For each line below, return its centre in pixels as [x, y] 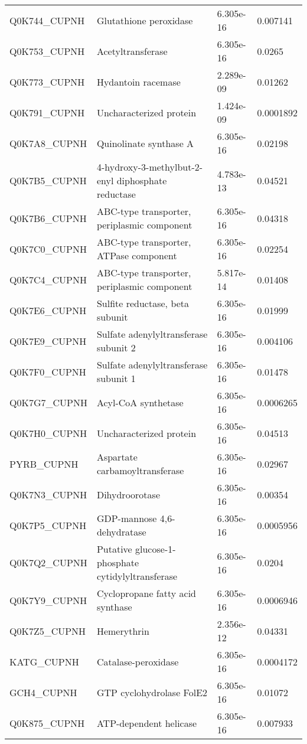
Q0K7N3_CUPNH [48, 494]
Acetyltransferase [132, 51]
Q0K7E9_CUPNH [48, 341]
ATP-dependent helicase [147, 723]
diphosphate [142, 180]
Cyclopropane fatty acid [146, 593]
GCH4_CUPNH [43, 692]
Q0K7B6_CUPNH [48, 218]
